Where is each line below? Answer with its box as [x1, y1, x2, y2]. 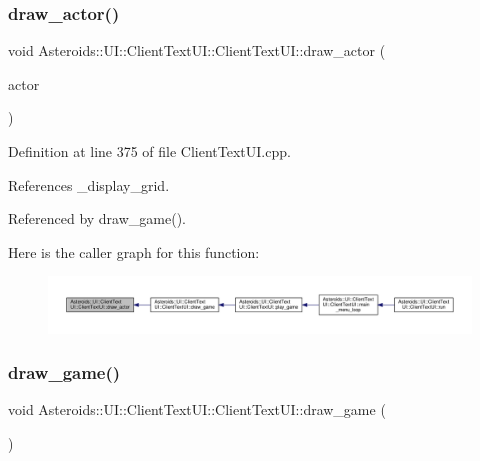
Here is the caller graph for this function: [8, 241, 260, 262]
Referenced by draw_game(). [8, 208, 186, 229]
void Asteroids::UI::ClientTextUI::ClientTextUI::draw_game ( [8, 399, 386, 420]
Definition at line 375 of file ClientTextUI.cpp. [8, 141, 291, 161]
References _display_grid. [8, 174, 170, 195]
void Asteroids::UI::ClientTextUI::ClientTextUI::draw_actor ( [8, 40, 386, 61]
